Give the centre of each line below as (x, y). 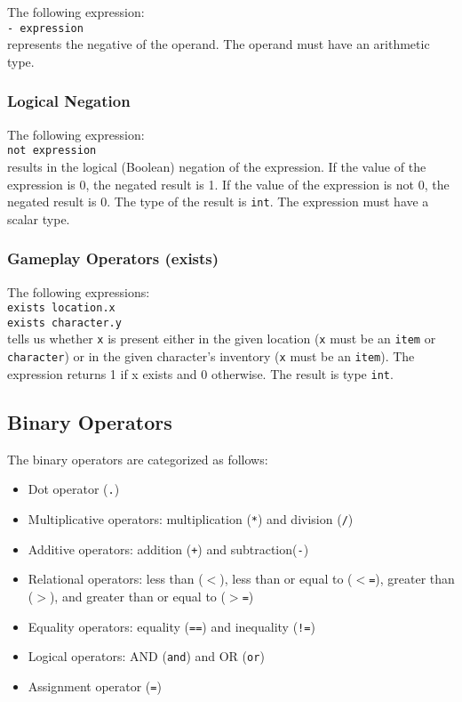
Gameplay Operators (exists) (113, 258)
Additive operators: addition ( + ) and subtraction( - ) (168, 549)
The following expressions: (79, 291)
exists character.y (64, 323)
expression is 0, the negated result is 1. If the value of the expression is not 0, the (228, 184)
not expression (52, 151)
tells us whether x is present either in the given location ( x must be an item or (222, 339)
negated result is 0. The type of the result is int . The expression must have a (218, 202)
